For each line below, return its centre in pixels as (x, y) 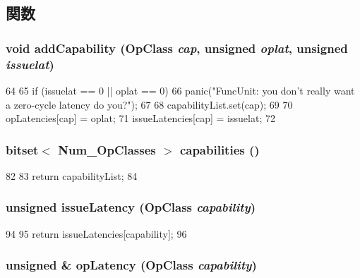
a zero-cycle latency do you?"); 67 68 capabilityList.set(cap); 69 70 (149, 104)
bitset (22, 149)
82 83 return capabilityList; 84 (72, 175)
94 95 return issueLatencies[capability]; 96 (96, 233)
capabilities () (220, 149)
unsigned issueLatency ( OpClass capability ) (131, 207)
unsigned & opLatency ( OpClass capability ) (131, 265)
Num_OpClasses (107, 149)
